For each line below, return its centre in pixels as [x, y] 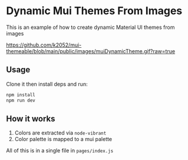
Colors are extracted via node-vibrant [60, 133]
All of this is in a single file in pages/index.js [60, 151]
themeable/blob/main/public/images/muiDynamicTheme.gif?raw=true [91, 51]
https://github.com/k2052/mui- [44, 45]
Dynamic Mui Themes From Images [94, 11]
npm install [21, 95]
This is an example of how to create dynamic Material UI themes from [90, 27]
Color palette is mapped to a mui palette [63, 139]
